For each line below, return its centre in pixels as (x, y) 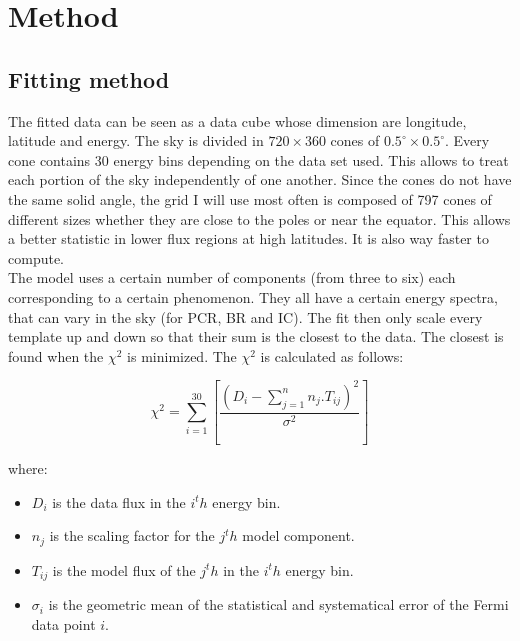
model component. (298, 535)
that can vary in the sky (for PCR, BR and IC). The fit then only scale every (245, 316)
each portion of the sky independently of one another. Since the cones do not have (260, 179)
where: (28, 468)
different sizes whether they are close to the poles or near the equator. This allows (259, 218)
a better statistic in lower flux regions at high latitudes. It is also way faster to (248, 238)
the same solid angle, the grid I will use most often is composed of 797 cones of (250, 198)
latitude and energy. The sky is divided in (136, 140)
